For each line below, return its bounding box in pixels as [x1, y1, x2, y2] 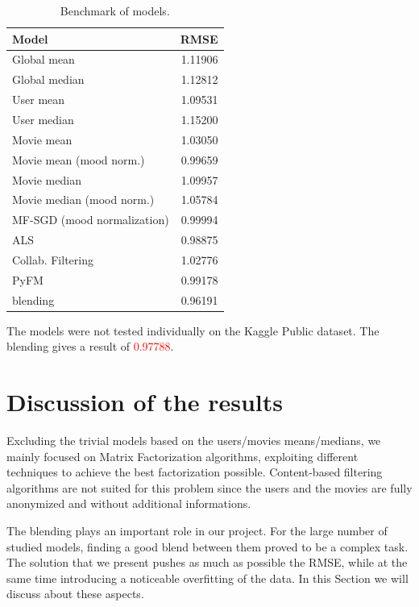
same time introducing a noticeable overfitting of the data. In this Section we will [6, 569, 409, 586]
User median [12, 110, 74, 127]
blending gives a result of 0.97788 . [6, 338, 174, 355]
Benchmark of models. [60, 2, 170, 19]
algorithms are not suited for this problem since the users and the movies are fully [6, 479, 413, 496]
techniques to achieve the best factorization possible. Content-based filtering [6, 464, 383, 480]
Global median [12, 71, 85, 88]
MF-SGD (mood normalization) [12, 211, 169, 228]
